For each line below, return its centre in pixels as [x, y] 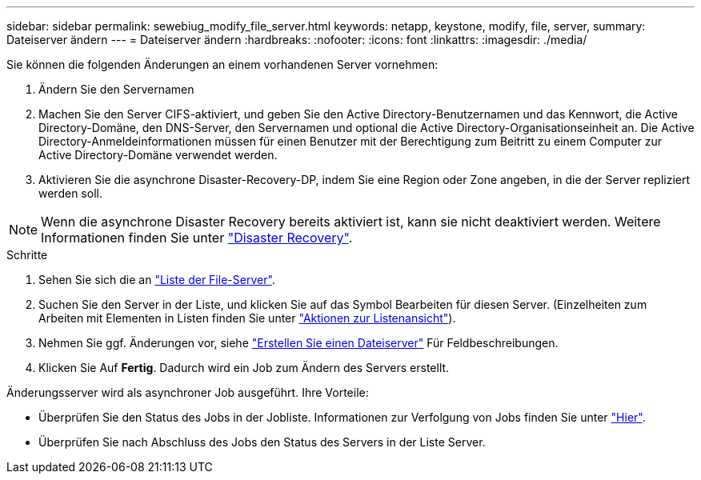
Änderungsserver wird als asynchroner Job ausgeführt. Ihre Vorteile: [188, 392]
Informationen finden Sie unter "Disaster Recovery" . [197, 238]
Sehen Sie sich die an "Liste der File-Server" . [157, 280]
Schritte [27, 255]
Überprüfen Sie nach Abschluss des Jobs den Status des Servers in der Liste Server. [262, 442]
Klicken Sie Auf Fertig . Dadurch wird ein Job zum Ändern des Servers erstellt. [244, 368]
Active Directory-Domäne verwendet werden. [158, 155]
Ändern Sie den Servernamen [116, 89]
